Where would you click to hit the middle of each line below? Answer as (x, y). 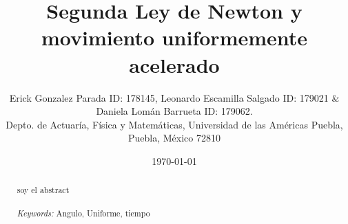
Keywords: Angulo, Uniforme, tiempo (83, 213)
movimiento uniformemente (174, 37)
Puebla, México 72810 (174, 138)
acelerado (174, 64)
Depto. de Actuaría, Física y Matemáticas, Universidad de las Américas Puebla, (174, 124)
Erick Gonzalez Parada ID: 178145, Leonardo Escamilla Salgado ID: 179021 (169, 97)
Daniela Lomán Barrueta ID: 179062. (174, 111)
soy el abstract (43, 190)
